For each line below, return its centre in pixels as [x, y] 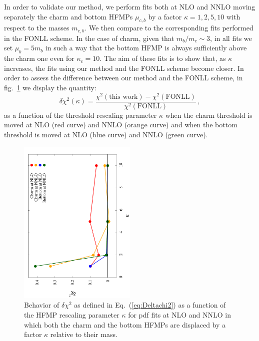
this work [123, 97]
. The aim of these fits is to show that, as [163, 58]
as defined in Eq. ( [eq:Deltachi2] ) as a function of [150, 305]
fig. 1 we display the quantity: [50, 88]
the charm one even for [39, 58]
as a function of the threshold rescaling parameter [80, 115]
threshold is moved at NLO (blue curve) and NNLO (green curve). [106, 134]
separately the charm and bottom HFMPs [68, 16]
